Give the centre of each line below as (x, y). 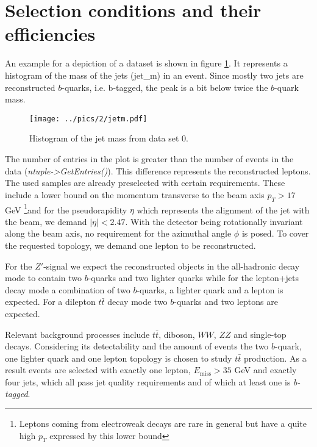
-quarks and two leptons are (226, 302)
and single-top (260, 334)
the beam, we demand (46, 221)
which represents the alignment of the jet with (223, 209)
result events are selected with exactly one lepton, (98, 370)
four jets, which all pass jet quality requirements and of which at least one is (148, 381)
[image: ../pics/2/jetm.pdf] (88, 119)
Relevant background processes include (77, 334)
